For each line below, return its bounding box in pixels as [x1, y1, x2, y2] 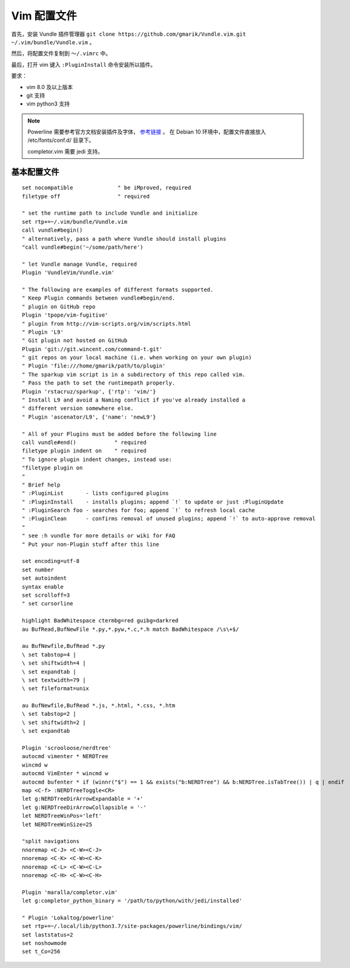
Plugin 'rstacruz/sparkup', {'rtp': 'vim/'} [22, 388, 157, 395]
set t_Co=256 [22, 948, 61, 955]
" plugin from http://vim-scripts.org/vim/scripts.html [22, 320, 191, 327]
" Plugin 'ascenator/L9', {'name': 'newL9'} [22, 413, 157, 420]
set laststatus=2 [22, 931, 73, 938]
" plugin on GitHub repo [22, 303, 96, 310]
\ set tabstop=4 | [22, 651, 77, 658]
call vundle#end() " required [22, 439, 147, 446]
